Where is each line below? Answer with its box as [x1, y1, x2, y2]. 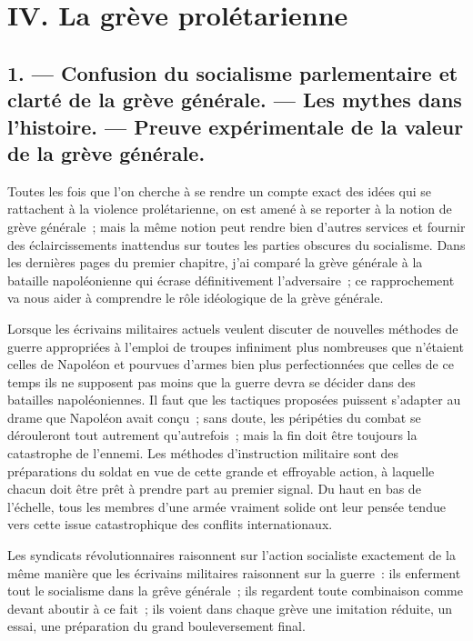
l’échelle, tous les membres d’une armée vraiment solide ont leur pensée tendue [7, 496, 446, 516]
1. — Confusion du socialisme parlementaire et [7, 58, 458, 86]
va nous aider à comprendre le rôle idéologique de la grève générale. [7, 288, 384, 307]
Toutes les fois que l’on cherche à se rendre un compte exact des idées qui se [7, 181, 432, 200]
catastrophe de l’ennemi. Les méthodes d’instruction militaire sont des [7, 444, 399, 463]
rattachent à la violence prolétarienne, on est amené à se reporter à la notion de [7, 199, 452, 218]
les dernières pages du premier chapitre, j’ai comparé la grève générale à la [7, 253, 423, 272]
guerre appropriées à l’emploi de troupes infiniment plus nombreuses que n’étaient [7, 336, 464, 356]
